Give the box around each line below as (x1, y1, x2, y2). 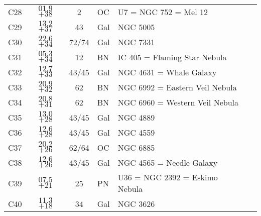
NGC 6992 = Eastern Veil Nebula (117, 81, 237, 93)
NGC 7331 (117, 36, 155, 48)
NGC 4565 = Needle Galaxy (117, 156, 218, 168)
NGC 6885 (117, 141, 155, 153)
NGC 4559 (117, 126, 155, 138)
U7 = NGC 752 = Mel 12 (117, 6, 208, 18)
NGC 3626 (117, 197, 155, 209)
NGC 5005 (117, 21, 155, 33)
